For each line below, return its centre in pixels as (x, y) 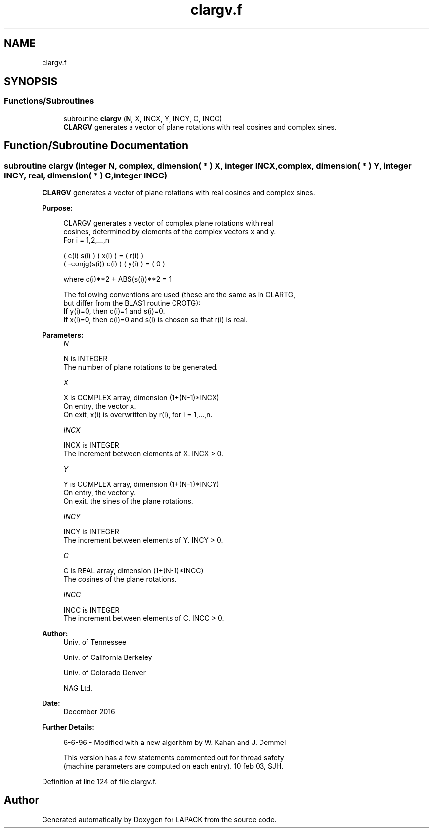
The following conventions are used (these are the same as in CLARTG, (179, 295)
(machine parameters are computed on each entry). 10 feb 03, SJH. (173, 766)
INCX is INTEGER (91, 445)
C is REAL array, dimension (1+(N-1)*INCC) (133, 571)
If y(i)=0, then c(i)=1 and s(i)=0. (114, 311)
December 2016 (89, 712)
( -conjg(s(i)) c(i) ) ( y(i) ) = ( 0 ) (114, 264)
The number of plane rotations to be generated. (141, 367)
